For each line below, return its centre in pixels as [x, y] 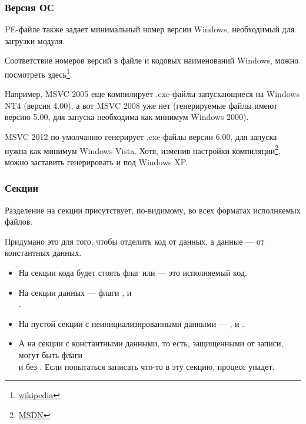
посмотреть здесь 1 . [39, 73]
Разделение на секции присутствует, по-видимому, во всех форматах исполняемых [153, 210]
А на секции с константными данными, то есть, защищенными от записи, [151, 343]
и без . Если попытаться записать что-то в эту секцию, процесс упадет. [147, 366]
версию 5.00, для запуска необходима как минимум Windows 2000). [127, 117]
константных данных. [43, 253]
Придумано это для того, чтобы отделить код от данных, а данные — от [134, 241]
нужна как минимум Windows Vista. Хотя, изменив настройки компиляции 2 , [143, 149]
